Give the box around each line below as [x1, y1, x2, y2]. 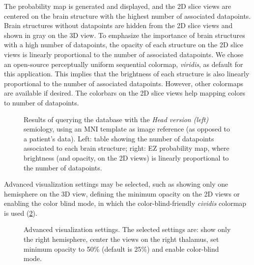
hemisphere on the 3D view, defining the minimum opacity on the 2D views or [4, 188, 240, 199]
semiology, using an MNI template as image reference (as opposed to [24, 124, 230, 134]
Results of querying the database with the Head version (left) [24, 114, 209, 124]
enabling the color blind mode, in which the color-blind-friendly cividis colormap [4, 198, 247, 208]
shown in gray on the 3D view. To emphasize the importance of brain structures [4, 30, 245, 40]
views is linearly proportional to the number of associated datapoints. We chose [4, 49, 244, 59]
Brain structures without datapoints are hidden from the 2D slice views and [4, 20, 233, 31]
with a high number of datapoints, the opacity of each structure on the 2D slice [4, 39, 244, 50]
